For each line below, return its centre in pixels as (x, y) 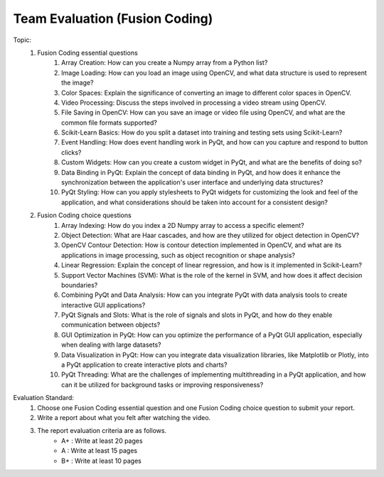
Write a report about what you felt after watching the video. (124, 418)
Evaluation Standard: (44, 398)
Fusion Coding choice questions (84, 215)
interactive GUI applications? (103, 305)
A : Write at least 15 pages (100, 451)
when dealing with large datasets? (111, 345)
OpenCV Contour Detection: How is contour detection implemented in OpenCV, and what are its (202, 245)
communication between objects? (111, 325)
